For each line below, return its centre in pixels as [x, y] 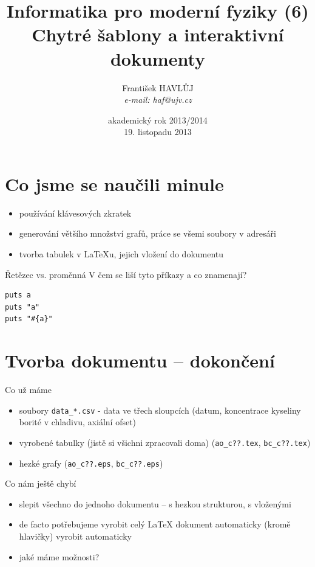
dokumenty [158, 58]
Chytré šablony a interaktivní [158, 34]
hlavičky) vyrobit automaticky [75, 536]
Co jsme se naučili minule [114, 183]
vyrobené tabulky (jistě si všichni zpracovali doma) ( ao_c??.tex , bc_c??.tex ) [165, 442]
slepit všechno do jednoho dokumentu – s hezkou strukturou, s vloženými [155, 503]
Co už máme [28, 390]
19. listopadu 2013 [158, 132]
